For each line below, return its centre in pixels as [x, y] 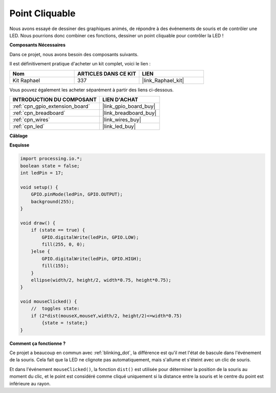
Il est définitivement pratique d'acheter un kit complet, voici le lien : [80, 64]
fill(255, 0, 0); [63, 244]
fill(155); [55, 266]
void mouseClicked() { [49, 302]
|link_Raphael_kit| [163, 80]
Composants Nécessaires [38, 45]
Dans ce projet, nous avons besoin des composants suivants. [74, 54]
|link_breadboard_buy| [130, 113]
